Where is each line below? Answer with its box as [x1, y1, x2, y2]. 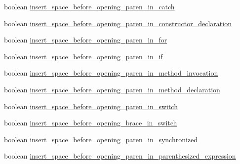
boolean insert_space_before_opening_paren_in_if [4, 51, 163, 61]
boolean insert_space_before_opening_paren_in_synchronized [4, 134, 198, 144]
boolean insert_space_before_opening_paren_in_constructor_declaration [4, 18, 232, 28]
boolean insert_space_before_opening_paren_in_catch [4, 1, 175, 11]
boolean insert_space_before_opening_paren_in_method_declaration [4, 84, 220, 94]
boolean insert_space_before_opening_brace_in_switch [4, 118, 177, 128]
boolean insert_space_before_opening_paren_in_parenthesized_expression [4, 151, 236, 161]
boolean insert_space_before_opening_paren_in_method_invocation [4, 68, 218, 78]
